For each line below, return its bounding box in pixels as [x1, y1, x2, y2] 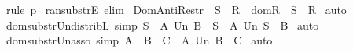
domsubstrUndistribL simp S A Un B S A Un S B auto [6, 16, 319, 33]
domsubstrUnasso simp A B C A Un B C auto [6, 32, 273, 48]
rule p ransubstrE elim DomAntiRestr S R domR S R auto [6, 2, 347, 17]
